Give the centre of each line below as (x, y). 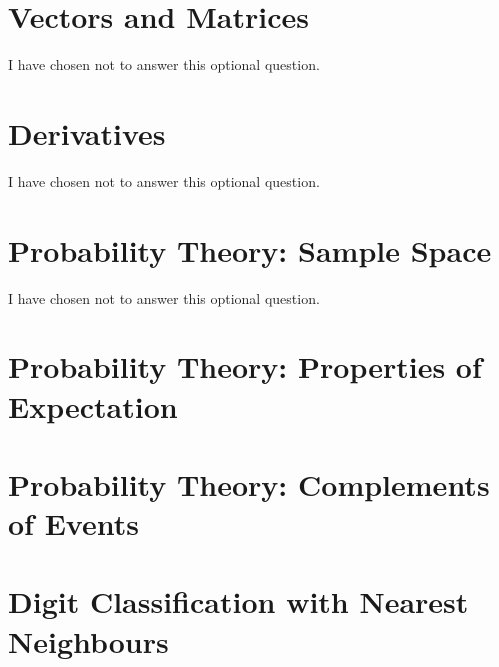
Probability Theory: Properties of (245, 366)
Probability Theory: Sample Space (250, 249)
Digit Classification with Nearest (238, 601)
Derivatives (87, 132)
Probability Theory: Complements (249, 483)
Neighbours (88, 640)
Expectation (93, 405)
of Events (73, 523)
